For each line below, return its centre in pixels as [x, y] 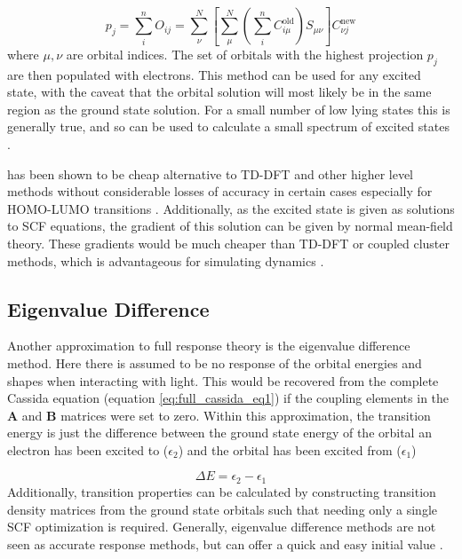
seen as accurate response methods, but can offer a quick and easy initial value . [225, 543]
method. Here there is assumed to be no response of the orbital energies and [215, 362]
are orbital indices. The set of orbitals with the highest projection [245, 54]
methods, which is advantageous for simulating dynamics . [166, 260]
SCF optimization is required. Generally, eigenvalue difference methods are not [222, 527]
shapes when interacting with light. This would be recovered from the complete [223, 380]
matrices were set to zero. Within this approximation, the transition [246, 415]
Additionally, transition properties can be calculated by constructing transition [222, 491]
